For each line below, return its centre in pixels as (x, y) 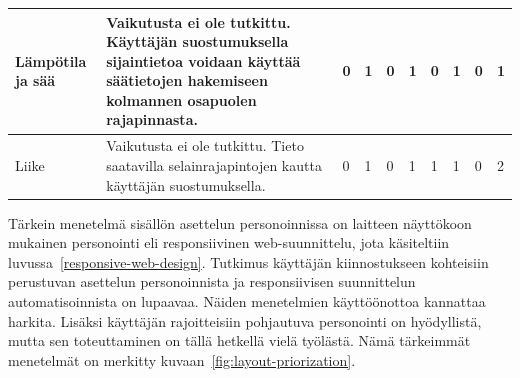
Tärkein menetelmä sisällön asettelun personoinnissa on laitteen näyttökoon (240, 222)
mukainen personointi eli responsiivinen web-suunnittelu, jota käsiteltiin (229, 242)
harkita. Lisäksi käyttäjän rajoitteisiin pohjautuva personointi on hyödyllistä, (245, 320)
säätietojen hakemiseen (187, 80)
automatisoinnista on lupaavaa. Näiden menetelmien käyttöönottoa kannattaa (247, 300)
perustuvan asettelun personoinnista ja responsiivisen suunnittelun (212, 281)
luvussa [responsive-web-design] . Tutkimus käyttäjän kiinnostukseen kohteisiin (248, 261)
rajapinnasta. (152, 119)
